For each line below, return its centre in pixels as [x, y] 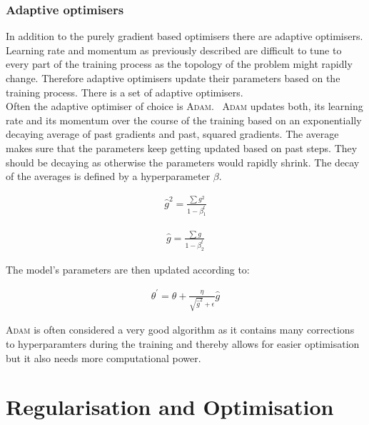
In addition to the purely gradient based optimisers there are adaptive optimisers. [184, 36]
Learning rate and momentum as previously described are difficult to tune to [174, 50]
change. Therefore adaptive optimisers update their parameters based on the [173, 78]
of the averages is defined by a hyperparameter [108, 176]
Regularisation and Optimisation [170, 407]
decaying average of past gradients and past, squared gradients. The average [172, 134]
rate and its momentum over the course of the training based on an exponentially [184, 120]
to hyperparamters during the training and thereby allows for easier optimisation [183, 344]
